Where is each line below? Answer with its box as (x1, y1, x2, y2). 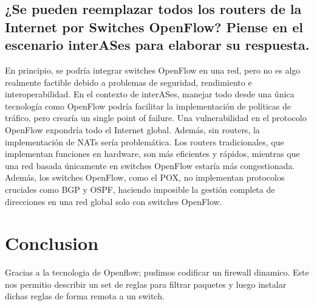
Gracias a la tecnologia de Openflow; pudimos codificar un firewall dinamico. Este (5, 266, 309, 279)
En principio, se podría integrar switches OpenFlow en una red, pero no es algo (5, 63, 301, 76)
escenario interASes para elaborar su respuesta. (5, 35, 310, 54)
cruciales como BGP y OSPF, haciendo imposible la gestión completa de (5, 183, 275, 195)
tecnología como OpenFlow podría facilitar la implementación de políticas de (5, 99, 291, 112)
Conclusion (5, 231, 99, 256)
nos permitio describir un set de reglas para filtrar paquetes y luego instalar (5, 277, 287, 290)
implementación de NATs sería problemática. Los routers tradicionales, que (5, 135, 284, 148)
